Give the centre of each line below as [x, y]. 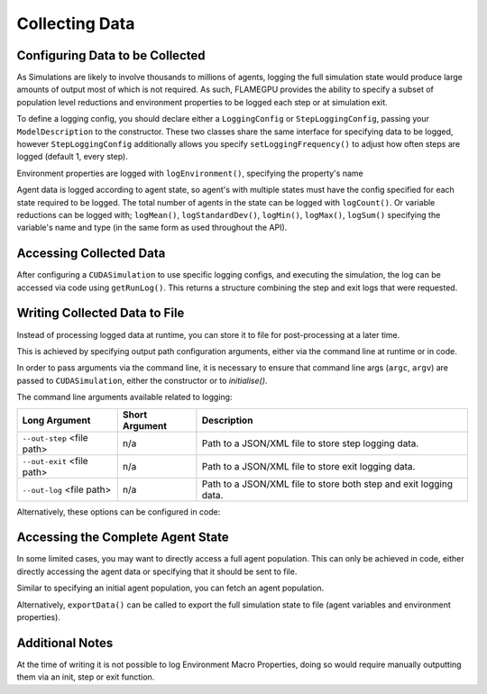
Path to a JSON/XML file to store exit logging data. [308, 466]
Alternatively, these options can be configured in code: [119, 511]
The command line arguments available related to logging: [124, 397]
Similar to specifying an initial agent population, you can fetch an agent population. [170, 588]
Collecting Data [76, 23]
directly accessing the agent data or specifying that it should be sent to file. [157, 571]
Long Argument [56, 420]
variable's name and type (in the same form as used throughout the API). [152, 228]
